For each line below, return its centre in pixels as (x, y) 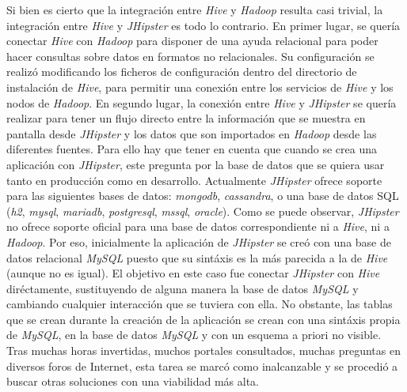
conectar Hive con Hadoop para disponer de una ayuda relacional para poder (192, 41)
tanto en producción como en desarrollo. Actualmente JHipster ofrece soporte (194, 180)
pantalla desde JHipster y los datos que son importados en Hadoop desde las (192, 133)
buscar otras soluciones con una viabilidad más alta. (133, 381)
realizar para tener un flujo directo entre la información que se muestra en (186, 118)
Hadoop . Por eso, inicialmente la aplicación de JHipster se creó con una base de (199, 241)
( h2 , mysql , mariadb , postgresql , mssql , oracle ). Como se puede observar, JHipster (203, 211)
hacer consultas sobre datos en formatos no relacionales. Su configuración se (190, 56)
